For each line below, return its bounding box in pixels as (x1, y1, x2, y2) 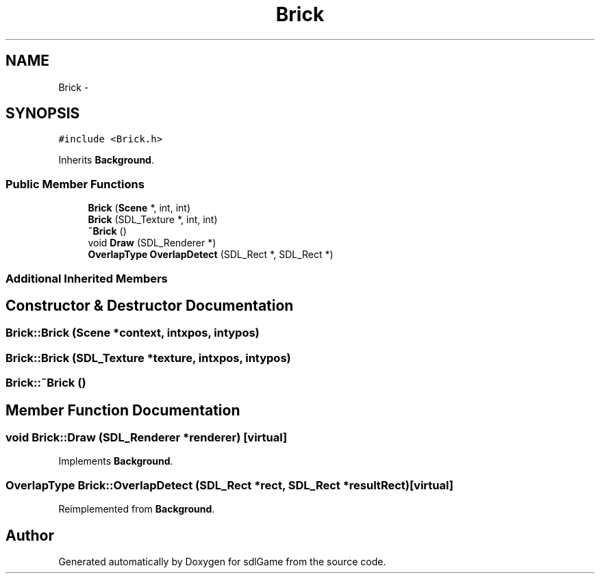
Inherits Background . (58, 154, 154, 166)
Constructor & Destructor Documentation (5, 296, 294, 314)
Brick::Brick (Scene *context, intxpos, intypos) (5, 326, 260, 340)
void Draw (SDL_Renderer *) (88, 237, 216, 249)
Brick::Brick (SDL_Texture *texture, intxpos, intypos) (5, 350, 291, 365)
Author (5, 526, 54, 544)
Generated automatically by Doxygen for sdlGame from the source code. (58, 555, 386, 567)
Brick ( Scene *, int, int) (88, 202, 191, 214)
